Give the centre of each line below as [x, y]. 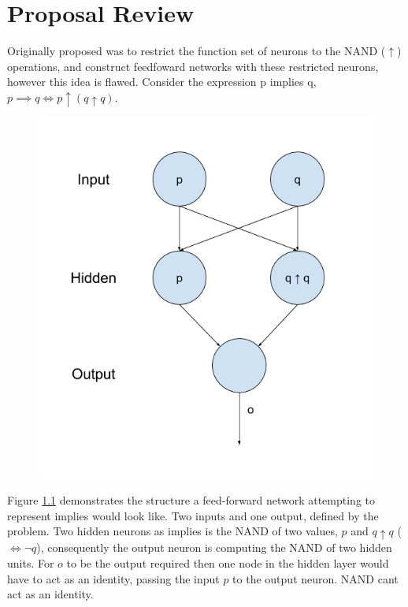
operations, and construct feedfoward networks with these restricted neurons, [193, 66]
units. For [31, 562]
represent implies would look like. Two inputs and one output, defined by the [193, 515]
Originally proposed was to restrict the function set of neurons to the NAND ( [197, 51]
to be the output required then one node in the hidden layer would [228, 562]
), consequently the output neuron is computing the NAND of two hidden [214, 547]
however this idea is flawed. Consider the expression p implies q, [162, 82]
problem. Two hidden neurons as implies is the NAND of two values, [172, 531]
